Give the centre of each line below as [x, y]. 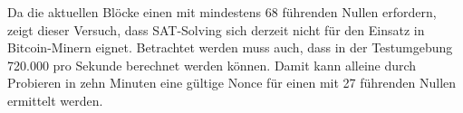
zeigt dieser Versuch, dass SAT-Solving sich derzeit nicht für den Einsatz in [216, 29]
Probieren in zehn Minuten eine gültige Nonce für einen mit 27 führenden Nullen [232, 83]
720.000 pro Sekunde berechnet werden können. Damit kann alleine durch [212, 65]
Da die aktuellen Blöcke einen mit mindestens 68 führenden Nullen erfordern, [222, 12]
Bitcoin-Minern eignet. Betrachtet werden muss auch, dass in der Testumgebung [230, 47]
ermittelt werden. [55, 100]
